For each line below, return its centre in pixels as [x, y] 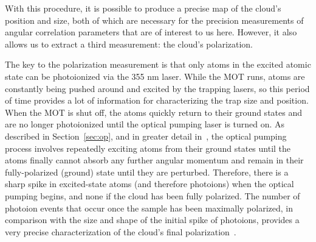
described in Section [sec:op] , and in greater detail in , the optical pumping [146, 136]
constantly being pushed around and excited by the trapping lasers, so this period [157, 88]
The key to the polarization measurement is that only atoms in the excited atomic [158, 64]
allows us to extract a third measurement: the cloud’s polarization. [129, 44]
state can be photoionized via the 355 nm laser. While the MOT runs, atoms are [155, 76]
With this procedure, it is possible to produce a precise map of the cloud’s [143, 8]
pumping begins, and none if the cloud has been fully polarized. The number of [153, 195]
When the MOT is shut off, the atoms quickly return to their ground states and [153, 112]
